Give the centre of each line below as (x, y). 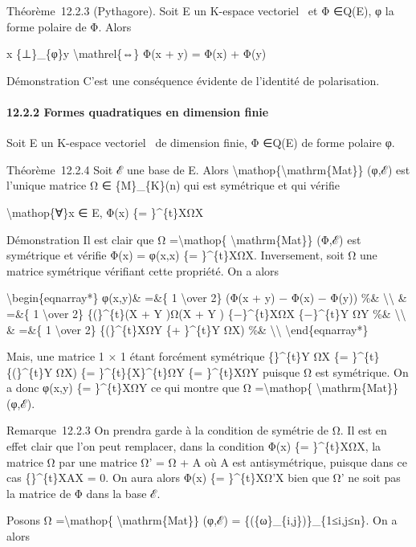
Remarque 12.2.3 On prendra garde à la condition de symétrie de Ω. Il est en (197, 430)
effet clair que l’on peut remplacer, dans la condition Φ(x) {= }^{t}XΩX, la (194, 446)
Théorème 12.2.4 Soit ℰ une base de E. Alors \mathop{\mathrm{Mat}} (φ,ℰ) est (208, 169)
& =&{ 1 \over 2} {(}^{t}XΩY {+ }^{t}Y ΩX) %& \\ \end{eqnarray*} (188, 329)
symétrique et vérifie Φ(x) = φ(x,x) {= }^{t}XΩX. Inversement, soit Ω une (192, 255)
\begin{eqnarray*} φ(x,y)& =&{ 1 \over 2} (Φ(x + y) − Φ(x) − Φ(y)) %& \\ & (207, 298)
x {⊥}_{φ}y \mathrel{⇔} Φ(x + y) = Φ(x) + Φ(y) (137, 53)
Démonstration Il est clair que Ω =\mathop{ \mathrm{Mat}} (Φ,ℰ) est (184, 239)
